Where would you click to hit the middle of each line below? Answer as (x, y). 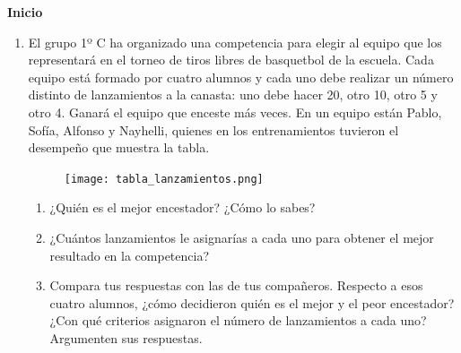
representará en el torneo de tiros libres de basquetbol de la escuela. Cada (231, 60)
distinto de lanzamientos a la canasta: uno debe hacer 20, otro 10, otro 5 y (233, 95)
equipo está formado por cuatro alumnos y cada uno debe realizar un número (241, 77)
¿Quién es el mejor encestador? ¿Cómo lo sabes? (183, 207)
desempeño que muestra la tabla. (119, 147)
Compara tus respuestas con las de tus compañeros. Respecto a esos (236, 285)
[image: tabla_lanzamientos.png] (164, 179)
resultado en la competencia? (130, 255)
